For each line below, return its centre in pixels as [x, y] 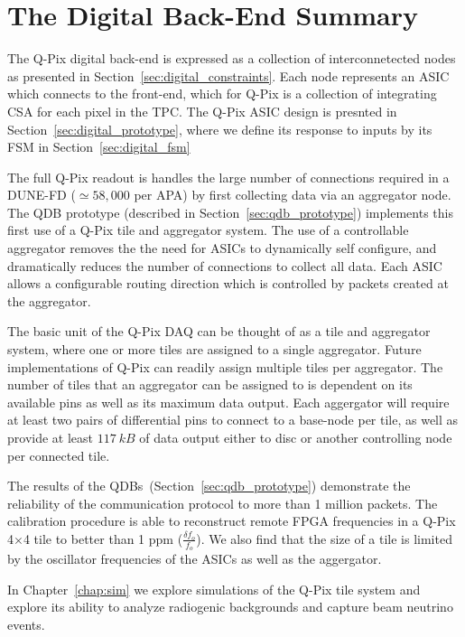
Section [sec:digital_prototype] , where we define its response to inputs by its [220, 129]
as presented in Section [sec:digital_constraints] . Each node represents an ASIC [228, 75]
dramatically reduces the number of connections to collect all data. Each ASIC [225, 265]
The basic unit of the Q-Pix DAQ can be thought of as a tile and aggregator [219, 331]
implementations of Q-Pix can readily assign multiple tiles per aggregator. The [225, 366]
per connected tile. [59, 455]
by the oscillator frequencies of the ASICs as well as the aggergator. [195, 559]
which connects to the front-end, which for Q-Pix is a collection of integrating [222, 94]
